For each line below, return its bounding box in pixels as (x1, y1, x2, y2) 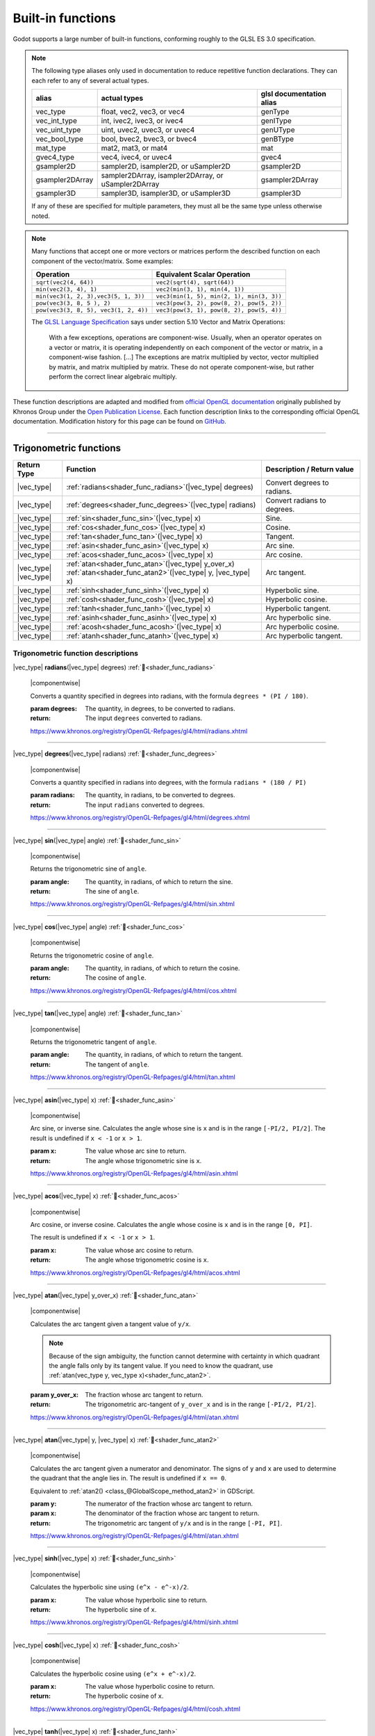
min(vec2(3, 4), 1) (35, 285, 97, 293)
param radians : (30, 791, 76, 799)
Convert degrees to (265, 478, 329, 487)
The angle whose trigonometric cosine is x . (85, 1255, 209, 1264)
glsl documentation (260, 89, 326, 99)
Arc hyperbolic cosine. (265, 622, 340, 632)
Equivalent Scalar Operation (156, 269, 251, 279)
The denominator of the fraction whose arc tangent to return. (85, 1509, 260, 1517)
